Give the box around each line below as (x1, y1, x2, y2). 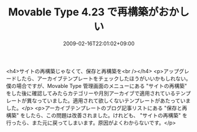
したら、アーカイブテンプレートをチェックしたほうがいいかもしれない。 (16, 75, 191, 82)
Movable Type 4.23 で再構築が (8, 5, 159, 19)
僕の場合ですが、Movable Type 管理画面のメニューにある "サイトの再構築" (6, 82, 187, 89)
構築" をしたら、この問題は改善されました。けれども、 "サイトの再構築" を (6, 111, 188, 118)
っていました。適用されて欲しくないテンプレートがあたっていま (36, 97, 191, 104)
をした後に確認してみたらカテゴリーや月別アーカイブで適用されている (6, 90, 176, 97)
